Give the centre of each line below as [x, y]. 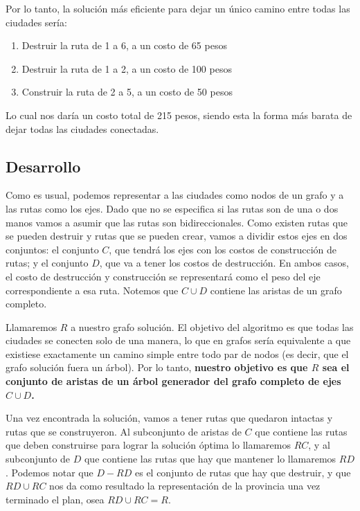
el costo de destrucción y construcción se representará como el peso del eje [163, 276]
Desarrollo [43, 166]
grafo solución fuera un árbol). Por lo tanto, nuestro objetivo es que [157, 367]
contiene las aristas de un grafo [276, 290]
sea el [336, 367]
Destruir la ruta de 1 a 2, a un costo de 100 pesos [127, 68]
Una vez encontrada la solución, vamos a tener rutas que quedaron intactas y [169, 418]
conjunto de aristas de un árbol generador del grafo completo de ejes [173, 381]
